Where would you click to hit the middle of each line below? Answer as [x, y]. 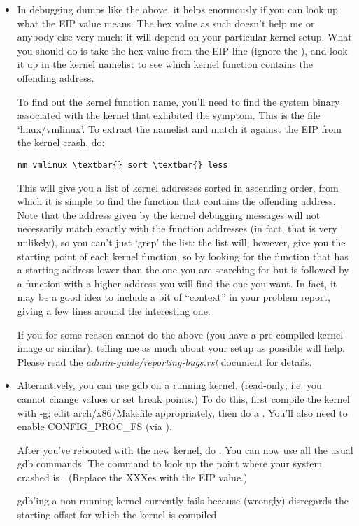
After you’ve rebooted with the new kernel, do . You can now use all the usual [185, 449]
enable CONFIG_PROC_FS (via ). [94, 426]
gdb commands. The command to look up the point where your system [170, 463]
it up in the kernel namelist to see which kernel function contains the [165, 64]
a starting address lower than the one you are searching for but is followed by [183, 270]
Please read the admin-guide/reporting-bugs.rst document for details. [164, 361]
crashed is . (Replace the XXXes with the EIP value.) [132, 477]
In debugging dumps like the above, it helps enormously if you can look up [177, 9]
